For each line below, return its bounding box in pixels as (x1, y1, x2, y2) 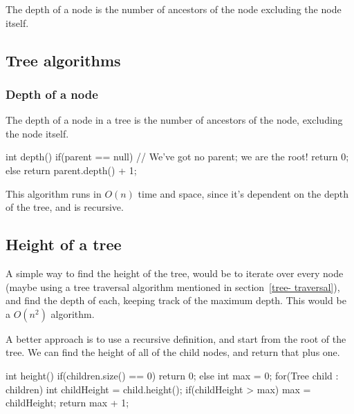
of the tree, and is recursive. (6, 200, 124, 214)
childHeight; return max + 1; (6, 395, 129, 410)
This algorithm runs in (6, 186, 102, 200)
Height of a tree (6, 234, 122, 255)
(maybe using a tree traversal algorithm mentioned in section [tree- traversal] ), (6, 279, 340, 294)
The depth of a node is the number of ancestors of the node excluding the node (6, 2, 342, 16)
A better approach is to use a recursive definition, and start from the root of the (6, 331, 346, 346)
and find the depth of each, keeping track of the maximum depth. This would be (6, 293, 346, 308)
